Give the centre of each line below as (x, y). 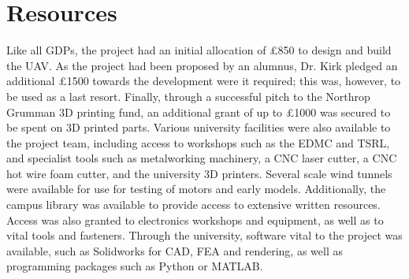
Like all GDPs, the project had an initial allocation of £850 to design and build (199, 50)
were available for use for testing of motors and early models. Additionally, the (196, 189)
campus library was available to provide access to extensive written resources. (193, 205)
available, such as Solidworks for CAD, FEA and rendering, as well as (175, 250)
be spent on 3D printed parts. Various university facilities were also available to (199, 127)
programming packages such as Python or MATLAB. (135, 266)
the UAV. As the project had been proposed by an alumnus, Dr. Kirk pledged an (202, 65)
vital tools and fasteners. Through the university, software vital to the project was (204, 235)
